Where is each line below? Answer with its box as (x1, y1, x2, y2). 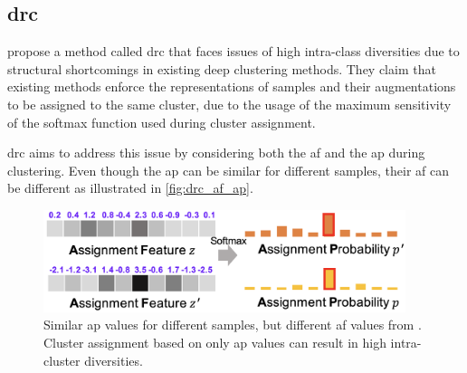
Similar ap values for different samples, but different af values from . (43, 315, 422, 334)
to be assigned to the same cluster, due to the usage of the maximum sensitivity (7, 94, 452, 113)
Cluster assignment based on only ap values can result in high (43, 333, 386, 352)
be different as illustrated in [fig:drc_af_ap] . (7, 178, 253, 197)
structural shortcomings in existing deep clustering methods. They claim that (7, 59, 436, 78)
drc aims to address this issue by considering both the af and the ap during (7, 143, 425, 162)
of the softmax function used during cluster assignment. (7, 112, 316, 131)
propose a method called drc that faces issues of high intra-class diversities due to (7, 42, 460, 61)
